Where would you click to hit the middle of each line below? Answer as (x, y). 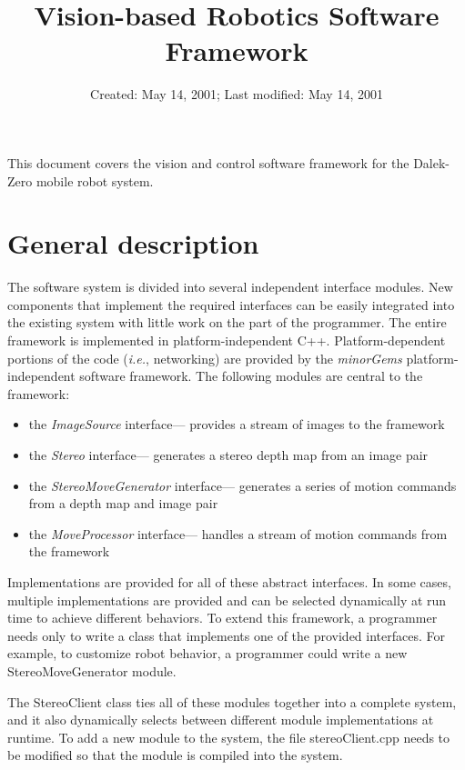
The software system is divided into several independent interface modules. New (230, 287)
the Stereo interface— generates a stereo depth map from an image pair (228, 454)
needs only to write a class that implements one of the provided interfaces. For (226, 635)
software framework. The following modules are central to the (251, 376)
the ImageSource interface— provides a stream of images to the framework (237, 424)
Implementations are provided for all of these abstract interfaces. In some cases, (229, 581)
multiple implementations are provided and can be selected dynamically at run (227, 600)
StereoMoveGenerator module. (92, 670)
